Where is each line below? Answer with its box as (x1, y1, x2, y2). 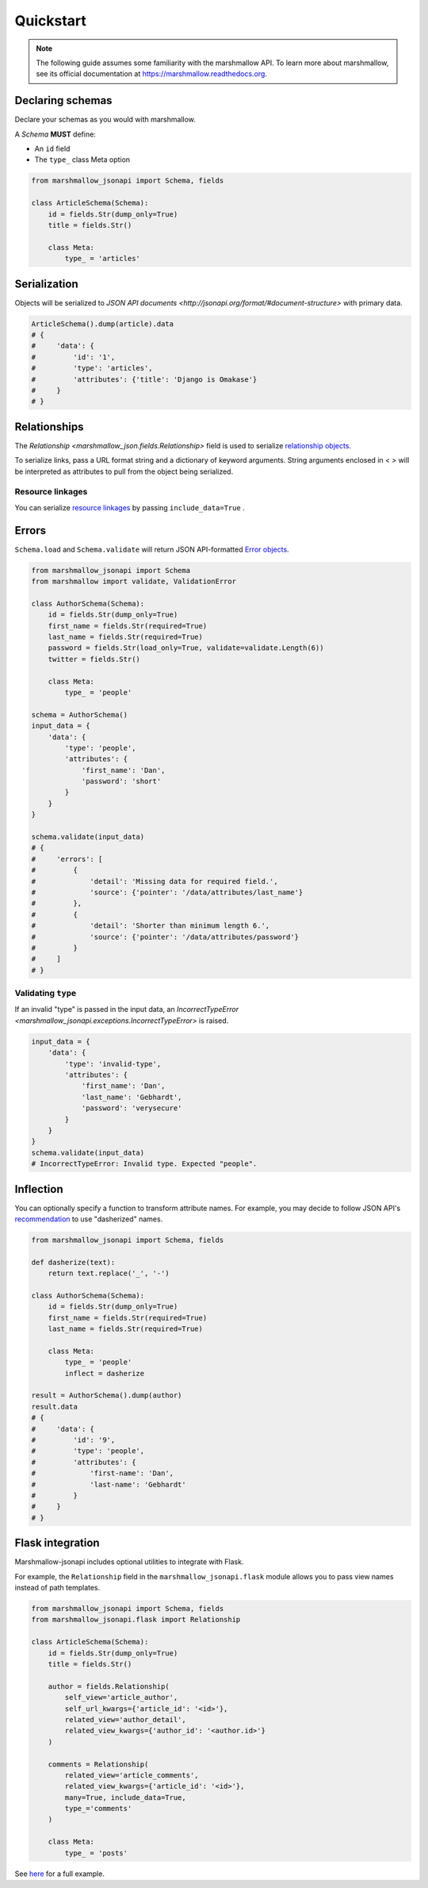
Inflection (14, 1182, 63, 1196)
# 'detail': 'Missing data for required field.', (31, 877, 278, 886)
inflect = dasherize (64, 1369, 145, 1378)
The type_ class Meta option (34, 155, 131, 164)
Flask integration (14, 1536, 100, 1550)
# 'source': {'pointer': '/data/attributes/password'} (31, 932, 300, 941)
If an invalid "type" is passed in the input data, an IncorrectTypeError (14, 1005, 239, 1014)
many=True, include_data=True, (64, 1793, 186, 1801)
